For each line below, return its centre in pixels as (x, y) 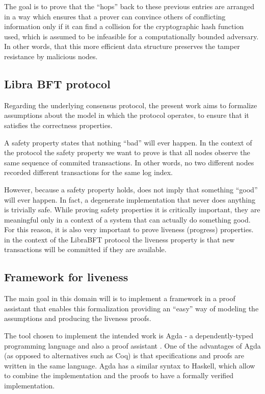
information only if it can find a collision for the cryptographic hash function (124, 26)
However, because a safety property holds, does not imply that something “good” (131, 189)
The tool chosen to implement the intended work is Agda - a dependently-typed (129, 336)
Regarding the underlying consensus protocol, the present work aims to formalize (131, 105)
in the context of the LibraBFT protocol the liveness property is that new (120, 239)
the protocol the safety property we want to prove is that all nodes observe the (127, 152)
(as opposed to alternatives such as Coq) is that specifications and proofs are (124, 355)
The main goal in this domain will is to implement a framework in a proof (120, 298)
